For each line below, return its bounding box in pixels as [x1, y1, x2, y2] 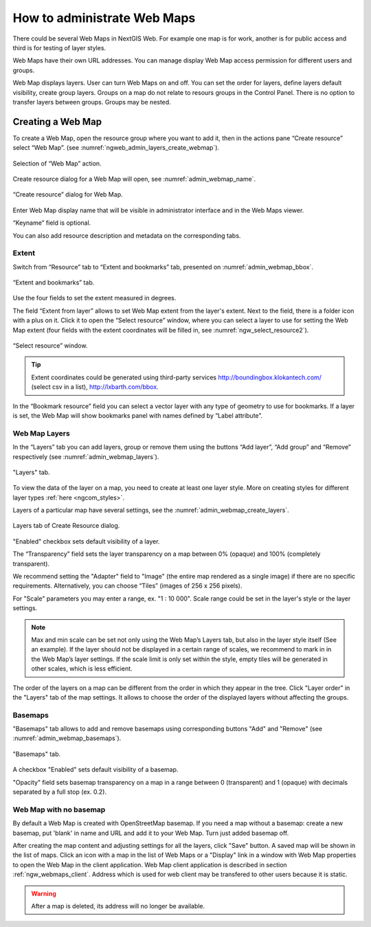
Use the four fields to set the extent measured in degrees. [12, 294, 177, 302]
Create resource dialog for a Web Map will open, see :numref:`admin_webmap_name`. [12, 175, 256, 183]
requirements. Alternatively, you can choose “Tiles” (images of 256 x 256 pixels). [12, 581, 243, 590]
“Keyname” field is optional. [12, 219, 91, 227]
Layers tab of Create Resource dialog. [12, 522, 120, 530]
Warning [31, 889, 56, 897]
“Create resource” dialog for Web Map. [12, 190, 123, 199]
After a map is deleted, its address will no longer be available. [31, 902, 205, 910]
